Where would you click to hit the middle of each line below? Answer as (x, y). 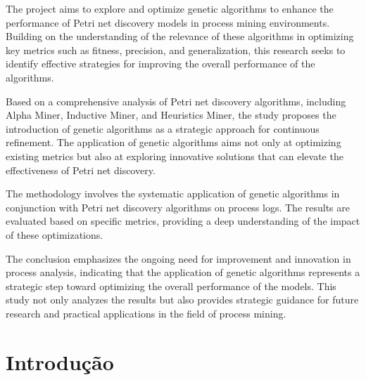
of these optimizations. (55, 234)
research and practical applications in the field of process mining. (146, 313)
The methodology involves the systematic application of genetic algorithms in (173, 194)
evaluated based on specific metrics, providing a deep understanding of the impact (183, 221)
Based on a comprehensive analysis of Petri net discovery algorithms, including (176, 101)
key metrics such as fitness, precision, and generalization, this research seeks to (176, 50)
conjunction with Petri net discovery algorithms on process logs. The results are (178, 207)
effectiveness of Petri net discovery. (81, 170)
